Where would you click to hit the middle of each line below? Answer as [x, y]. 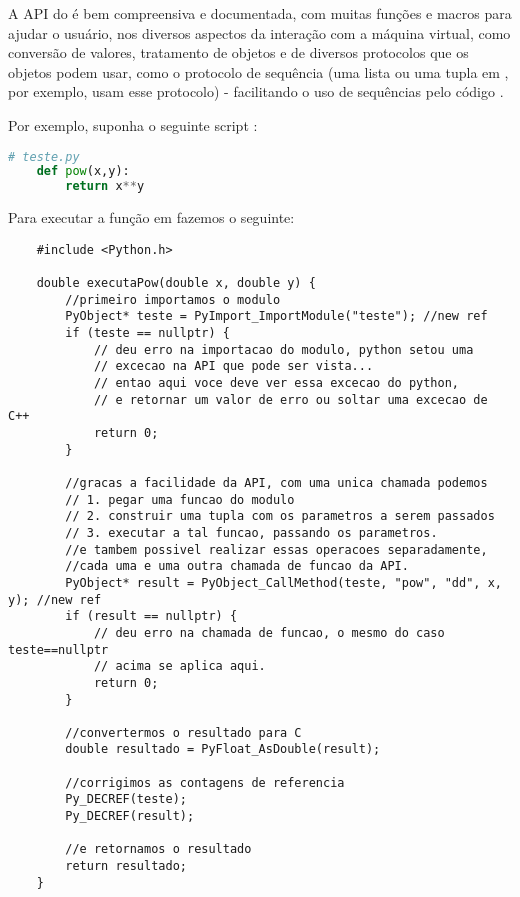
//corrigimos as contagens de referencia [205, 782]
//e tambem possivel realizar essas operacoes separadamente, [276, 549]
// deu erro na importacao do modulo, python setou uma [283, 349]
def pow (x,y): [83, 171]
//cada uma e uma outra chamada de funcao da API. [237, 566]
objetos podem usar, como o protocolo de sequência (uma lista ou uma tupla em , [258, 71]
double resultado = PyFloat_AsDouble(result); [223, 749]
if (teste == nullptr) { [147, 333]
